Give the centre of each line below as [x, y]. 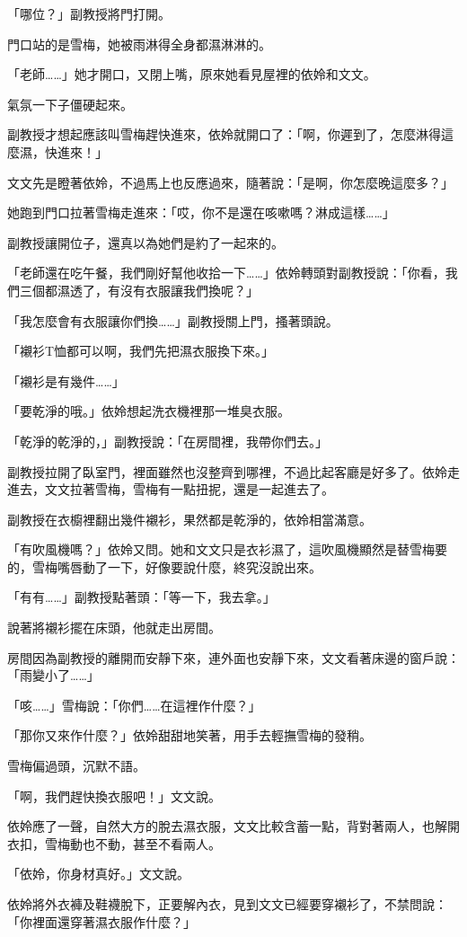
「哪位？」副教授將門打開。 [89, 13]
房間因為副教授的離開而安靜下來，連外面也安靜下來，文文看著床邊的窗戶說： [233, 657]
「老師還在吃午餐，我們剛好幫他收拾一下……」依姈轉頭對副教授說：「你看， [226, 273]
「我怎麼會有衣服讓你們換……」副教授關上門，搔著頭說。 [173, 320]
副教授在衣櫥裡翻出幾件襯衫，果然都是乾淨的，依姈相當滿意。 [189, 519]
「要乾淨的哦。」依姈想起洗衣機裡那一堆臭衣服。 [149, 411]
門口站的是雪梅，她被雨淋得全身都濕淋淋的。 [139, 44]
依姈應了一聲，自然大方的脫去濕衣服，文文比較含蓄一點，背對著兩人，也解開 [233, 826]
